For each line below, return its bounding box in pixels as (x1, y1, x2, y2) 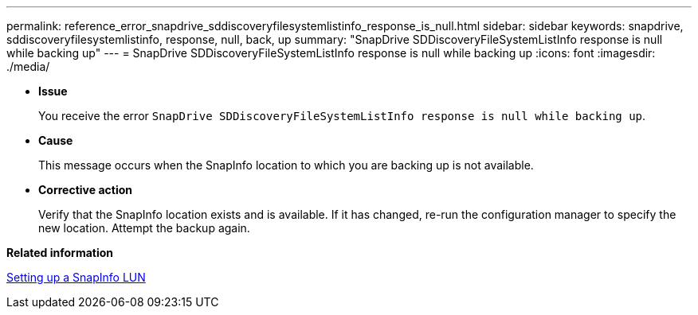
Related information (6, 246, 114, 259)
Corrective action (38, 183, 132, 196)
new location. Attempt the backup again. (38, 221, 250, 235)
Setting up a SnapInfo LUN (6, 270, 146, 284)
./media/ (6, 60, 50, 73)
